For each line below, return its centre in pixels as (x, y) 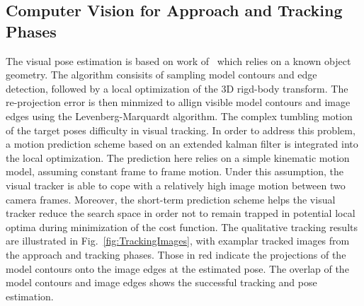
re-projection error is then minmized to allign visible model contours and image (178, 102)
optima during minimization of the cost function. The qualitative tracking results (182, 226)
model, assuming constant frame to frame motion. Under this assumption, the (175, 171)
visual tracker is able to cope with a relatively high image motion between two (176, 185)
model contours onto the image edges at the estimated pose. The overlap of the (177, 268)
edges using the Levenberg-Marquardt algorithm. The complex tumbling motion (179, 116)
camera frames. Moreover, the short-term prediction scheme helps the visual (171, 199)
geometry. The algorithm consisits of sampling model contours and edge (161, 75)
